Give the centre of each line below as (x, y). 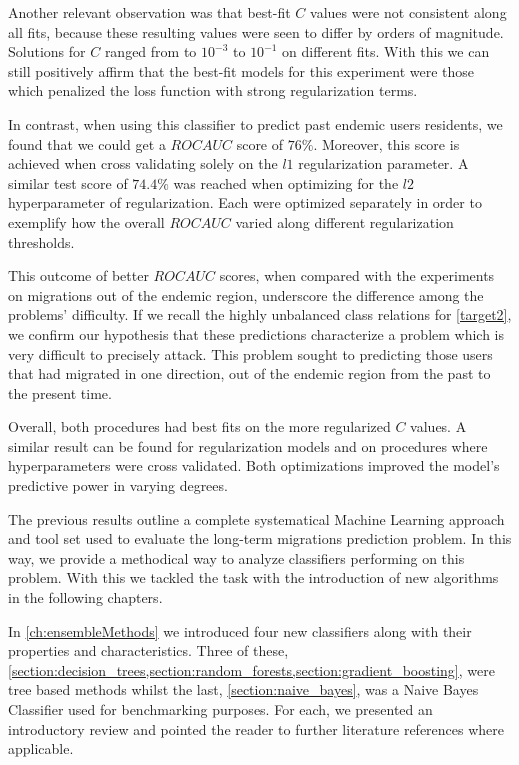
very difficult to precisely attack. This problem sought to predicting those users (250, 353)
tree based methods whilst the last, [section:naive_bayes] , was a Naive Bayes (243, 689)
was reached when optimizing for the (286, 182)
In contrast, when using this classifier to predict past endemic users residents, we (255, 123)
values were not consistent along (408, 12)
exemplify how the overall (86, 221)
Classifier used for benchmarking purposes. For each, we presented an (220, 709)
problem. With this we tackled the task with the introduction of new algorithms (253, 577)
